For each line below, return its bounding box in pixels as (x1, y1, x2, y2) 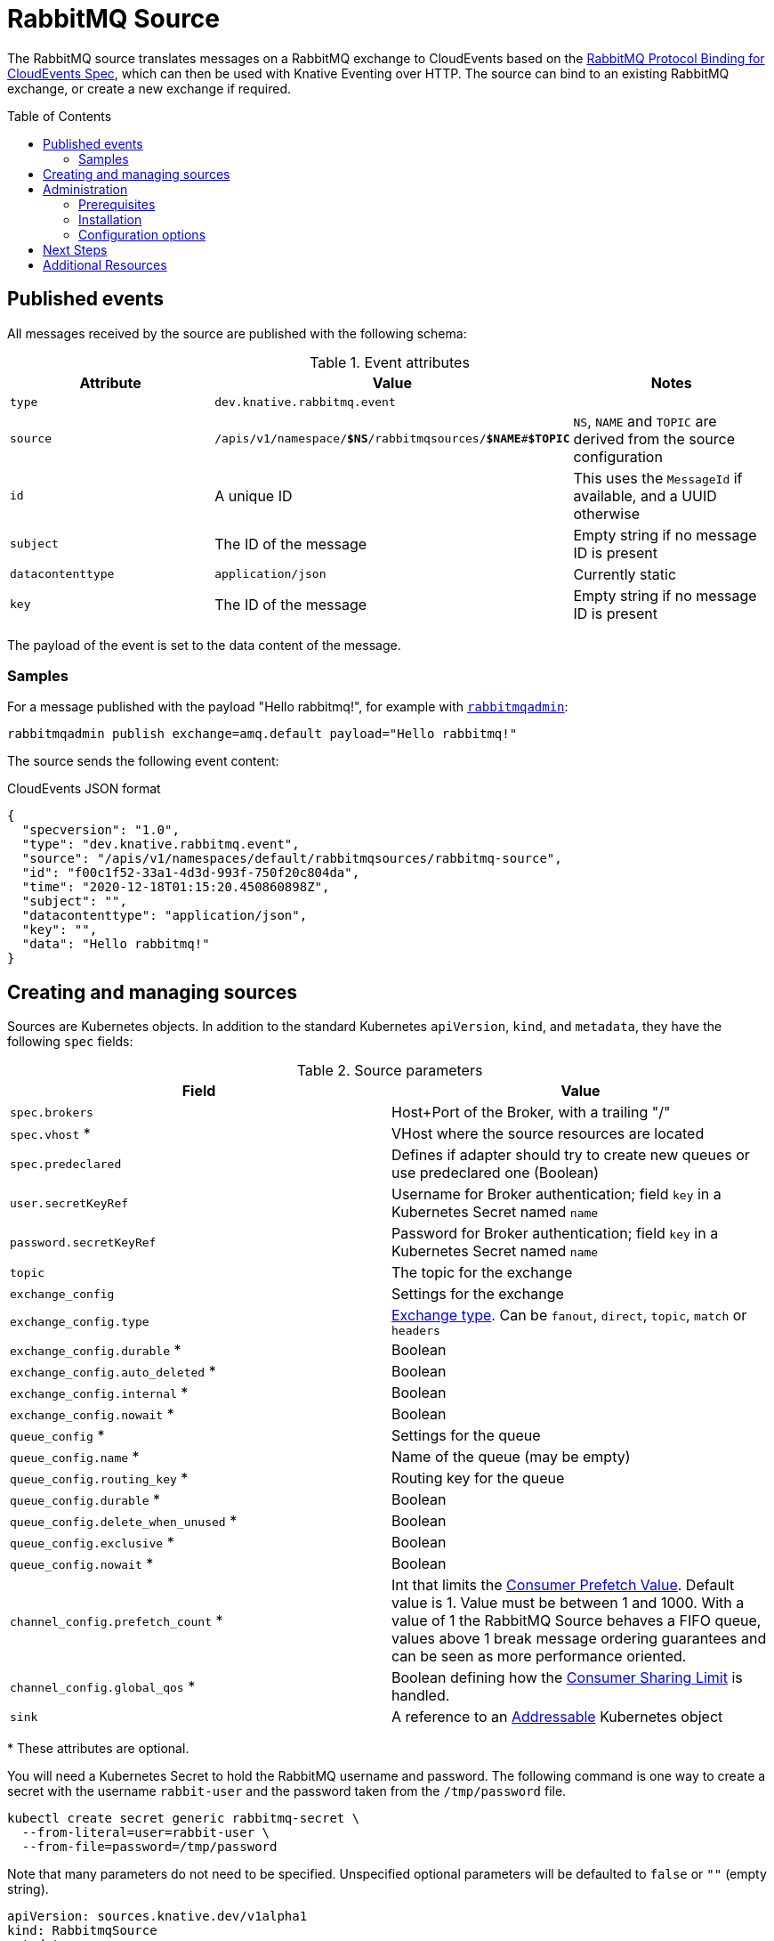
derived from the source (573, 429, 735, 448)
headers (391, 1324, 440, 1338)
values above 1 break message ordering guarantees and (391, 1629, 767, 1648)
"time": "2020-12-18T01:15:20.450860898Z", (21, 880, 330, 895)
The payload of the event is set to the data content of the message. (7, 637, 401, 653)
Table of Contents (7, 108, 112, 124)
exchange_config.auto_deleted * (10, 1362, 216, 1381)
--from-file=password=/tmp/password (21, 1839, 278, 1855)
